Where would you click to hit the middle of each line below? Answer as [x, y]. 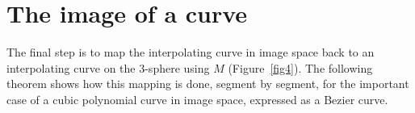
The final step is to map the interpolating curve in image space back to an [191, 52]
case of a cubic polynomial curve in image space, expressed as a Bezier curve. [197, 99]
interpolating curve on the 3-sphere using [108, 67]
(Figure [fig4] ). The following [300, 67]
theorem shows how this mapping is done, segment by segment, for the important [208, 84]
